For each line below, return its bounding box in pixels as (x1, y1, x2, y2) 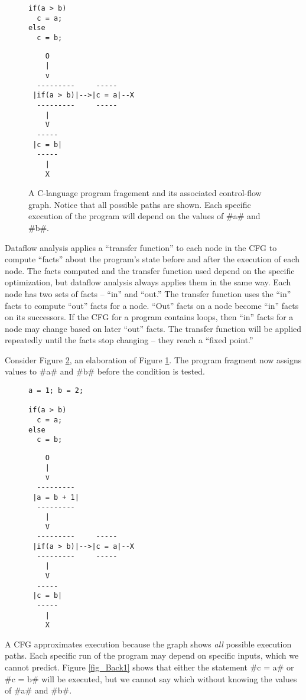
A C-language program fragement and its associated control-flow (28, 187, 262, 199)
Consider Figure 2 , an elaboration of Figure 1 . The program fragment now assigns (5, 353, 302, 366)
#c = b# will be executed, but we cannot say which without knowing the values (5, 672, 297, 685)
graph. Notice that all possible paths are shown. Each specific (28, 198, 251, 210)
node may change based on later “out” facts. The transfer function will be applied (5, 322, 302, 334)
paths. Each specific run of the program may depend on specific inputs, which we (5, 649, 299, 662)
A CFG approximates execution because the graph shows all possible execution (5, 637, 292, 650)
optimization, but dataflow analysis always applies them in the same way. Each (5, 276, 291, 288)
